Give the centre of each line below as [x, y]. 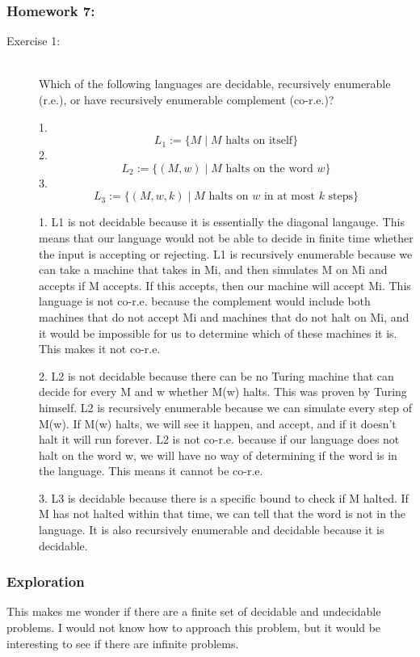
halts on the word [269, 168]
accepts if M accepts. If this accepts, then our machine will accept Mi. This [225, 285]
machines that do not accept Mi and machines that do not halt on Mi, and [224, 316]
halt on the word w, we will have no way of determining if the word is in [218, 455]
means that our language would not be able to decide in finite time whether [226, 237]
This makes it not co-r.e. [100, 349]
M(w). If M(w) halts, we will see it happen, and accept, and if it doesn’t [218, 423]
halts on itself [259, 141]
